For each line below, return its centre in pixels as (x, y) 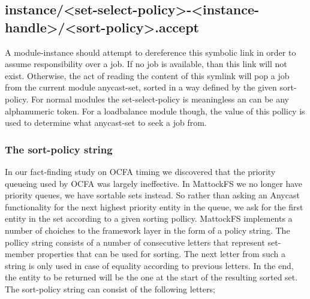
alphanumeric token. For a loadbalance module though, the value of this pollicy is (155, 111)
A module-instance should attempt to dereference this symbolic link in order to (151, 52)
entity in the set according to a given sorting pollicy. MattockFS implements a (149, 218)
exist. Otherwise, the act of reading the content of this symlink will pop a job (147, 75)
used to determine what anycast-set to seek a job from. (106, 123)
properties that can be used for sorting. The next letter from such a (161, 254)
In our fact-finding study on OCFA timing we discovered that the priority (140, 171)
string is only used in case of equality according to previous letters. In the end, (149, 265)
